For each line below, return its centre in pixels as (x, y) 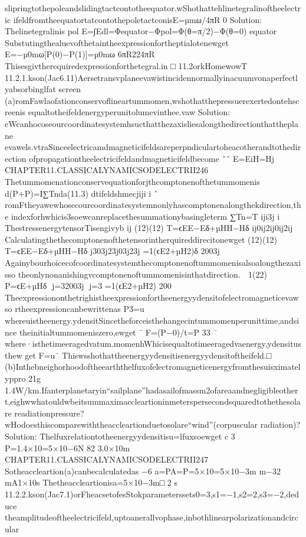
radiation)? (280, 424)
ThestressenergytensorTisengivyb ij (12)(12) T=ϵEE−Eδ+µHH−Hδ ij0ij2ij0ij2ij (149, 228)
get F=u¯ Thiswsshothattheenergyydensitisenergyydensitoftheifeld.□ (148, 355)
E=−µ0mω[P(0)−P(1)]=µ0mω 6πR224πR (80, 54)
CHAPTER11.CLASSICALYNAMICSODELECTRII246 (107, 170)
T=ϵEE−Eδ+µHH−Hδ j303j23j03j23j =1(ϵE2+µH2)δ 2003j (112, 251)
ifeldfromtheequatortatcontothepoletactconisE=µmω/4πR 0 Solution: (138, 19)
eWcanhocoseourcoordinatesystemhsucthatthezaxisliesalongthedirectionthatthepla (152, 123)
